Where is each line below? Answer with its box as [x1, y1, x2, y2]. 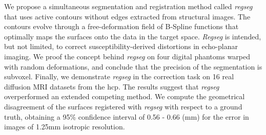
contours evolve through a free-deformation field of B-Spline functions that [4, 21, 239, 32]
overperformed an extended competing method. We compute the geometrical [4, 91, 245, 102]
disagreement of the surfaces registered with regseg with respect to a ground [4, 101, 242, 111]
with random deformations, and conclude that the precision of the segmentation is [4, 61, 262, 72]
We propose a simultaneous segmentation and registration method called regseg [4, 1, 253, 11]
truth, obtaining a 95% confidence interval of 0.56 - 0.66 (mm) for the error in [4, 111, 249, 122]
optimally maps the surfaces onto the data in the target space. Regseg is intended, [4, 31, 261, 41]
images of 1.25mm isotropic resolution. [4, 121, 125, 132]
